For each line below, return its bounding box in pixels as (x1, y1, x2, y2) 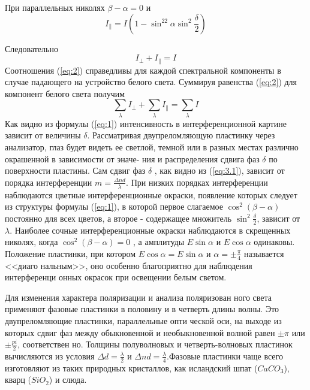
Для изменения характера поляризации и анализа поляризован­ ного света (5, 291, 272, 303)
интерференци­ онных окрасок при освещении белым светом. (5, 271, 227, 283)
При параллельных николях (5, 1, 105, 13)
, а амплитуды (133, 235, 185, 248)
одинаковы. (254, 235, 295, 248)
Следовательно (5, 42, 58, 55)
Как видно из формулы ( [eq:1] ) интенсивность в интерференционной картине (5, 117, 287, 129)
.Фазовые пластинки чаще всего (167, 349, 283, 362)
